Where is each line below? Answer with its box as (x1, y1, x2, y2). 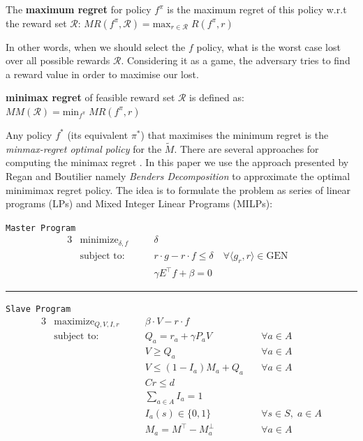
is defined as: (189, 90, 244, 105)
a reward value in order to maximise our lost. (6, 66, 199, 81)
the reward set (6, 15, 67, 30)
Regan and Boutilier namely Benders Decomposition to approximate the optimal (6, 168, 350, 183)
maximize (54, 316, 95, 327)
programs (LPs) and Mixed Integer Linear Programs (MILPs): (6, 196, 273, 211)
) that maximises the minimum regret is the (140, 127, 329, 142)
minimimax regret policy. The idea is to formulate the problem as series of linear (6, 182, 351, 197)
